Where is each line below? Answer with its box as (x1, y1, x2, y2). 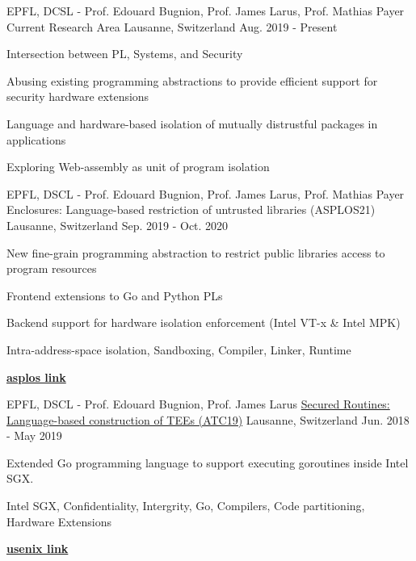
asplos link (6, 368, 66, 385)
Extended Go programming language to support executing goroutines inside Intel (6, 454, 409, 471)
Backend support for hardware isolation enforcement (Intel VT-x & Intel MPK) (6, 314, 401, 331)
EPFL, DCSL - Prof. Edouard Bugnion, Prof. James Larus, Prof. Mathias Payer (6, 2, 405, 19)
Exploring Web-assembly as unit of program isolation (6, 158, 270, 175)
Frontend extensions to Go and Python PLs (6, 287, 223, 304)
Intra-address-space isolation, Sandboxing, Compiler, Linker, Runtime (6, 341, 351, 358)
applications (6, 131, 66, 148)
